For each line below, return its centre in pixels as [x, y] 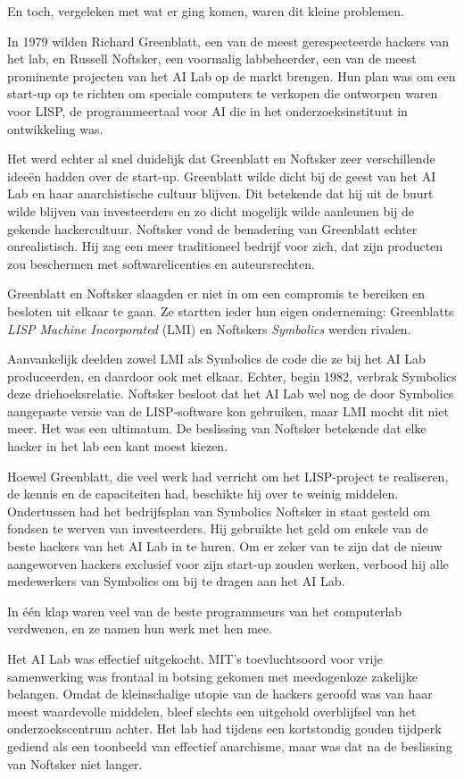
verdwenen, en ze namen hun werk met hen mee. [140, 628]
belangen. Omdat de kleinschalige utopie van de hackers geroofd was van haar [220, 694]
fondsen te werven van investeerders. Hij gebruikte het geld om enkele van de [218, 528]
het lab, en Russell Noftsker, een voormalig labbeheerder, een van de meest [212, 59]
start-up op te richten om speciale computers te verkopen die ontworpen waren [223, 93]
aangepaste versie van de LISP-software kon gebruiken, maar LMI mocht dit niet [228, 410]
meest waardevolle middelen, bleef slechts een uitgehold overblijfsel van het [212, 711]
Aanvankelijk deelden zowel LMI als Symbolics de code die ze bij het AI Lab [216, 359]
